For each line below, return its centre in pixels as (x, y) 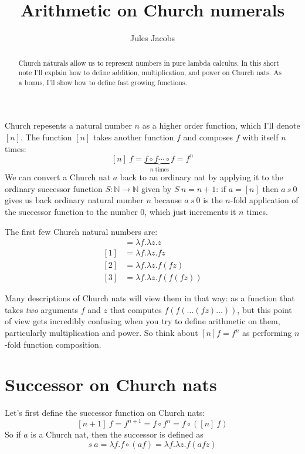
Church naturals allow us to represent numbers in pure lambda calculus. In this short (149, 63)
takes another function (133, 137)
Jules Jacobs (152, 38)
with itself (260, 137)
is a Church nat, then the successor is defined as (117, 434)
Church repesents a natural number (68, 125)
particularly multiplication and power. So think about (101, 333)
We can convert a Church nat (58, 177)
